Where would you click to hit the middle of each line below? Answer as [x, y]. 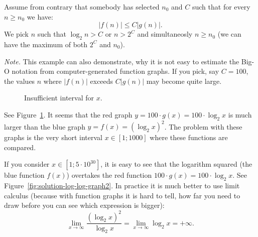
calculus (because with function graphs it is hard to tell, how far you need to [122, 195]
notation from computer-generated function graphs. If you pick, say [115, 71]
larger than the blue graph [45, 126]
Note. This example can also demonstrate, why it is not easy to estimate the [122, 61]
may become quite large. [184, 81]
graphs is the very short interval [53, 137]
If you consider [27, 164]
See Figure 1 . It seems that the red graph [68, 114]
